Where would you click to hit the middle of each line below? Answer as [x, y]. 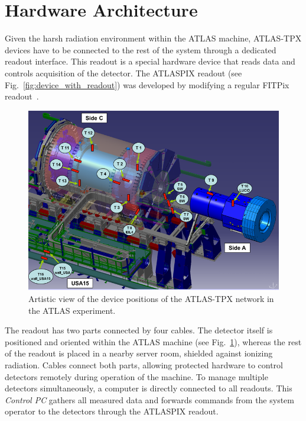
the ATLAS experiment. [72, 310]
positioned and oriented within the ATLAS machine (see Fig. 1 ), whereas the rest [153, 341]
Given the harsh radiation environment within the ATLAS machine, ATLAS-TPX [153, 38]
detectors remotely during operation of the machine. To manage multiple [136, 376]
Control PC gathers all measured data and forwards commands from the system [150, 399]
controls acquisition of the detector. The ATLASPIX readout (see [123, 73]
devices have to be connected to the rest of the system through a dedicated [141, 49]
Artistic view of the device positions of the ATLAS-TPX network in [151, 298]
